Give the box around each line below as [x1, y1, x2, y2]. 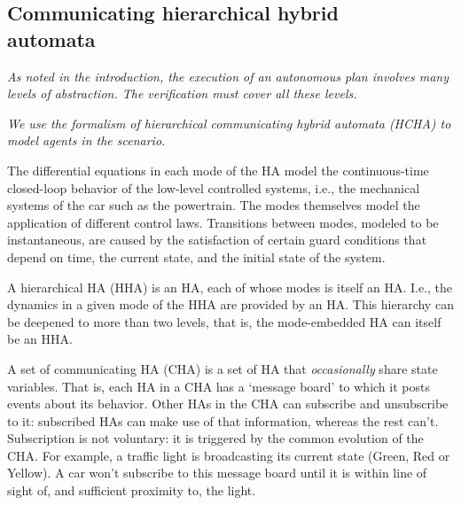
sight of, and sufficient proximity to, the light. [7, 481, 256, 500]
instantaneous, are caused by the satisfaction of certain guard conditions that [7, 230, 427, 249]
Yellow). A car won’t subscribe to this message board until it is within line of [7, 463, 427, 482]
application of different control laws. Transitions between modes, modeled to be [7, 213, 439, 231]
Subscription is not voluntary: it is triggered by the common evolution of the [7, 429, 424, 447]
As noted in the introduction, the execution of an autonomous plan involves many [7, 66, 449, 85]
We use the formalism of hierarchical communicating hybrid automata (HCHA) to [7, 113, 451, 132]
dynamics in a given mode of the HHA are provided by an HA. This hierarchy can [7, 295, 454, 314]
